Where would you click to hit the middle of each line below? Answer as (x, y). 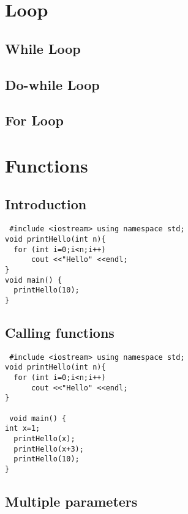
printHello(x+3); (49, 449)
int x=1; (23, 429)
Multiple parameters (71, 501)
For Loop (35, 120)
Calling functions (60, 332)
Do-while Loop (52, 84)
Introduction (46, 204)
